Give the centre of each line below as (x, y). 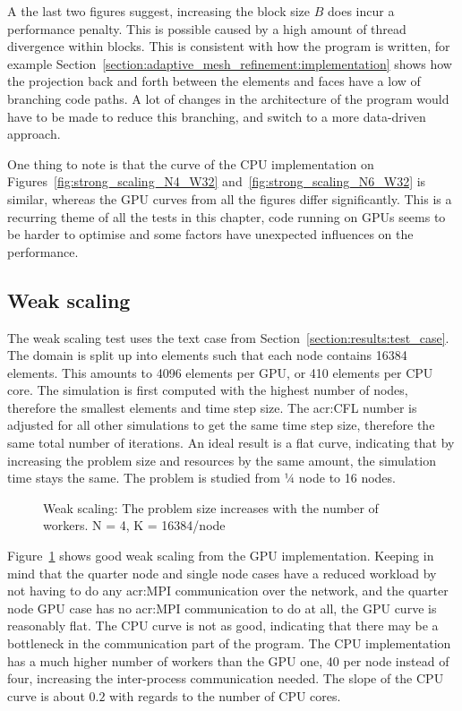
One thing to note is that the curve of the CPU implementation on (191, 163)
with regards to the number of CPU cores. (225, 695)
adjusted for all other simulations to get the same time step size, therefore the (221, 425)
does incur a (361, 11)
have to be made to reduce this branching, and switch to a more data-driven (217, 116)
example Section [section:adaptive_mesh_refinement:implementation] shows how (230, 63)
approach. (34, 134)
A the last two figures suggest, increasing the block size (159, 11)
